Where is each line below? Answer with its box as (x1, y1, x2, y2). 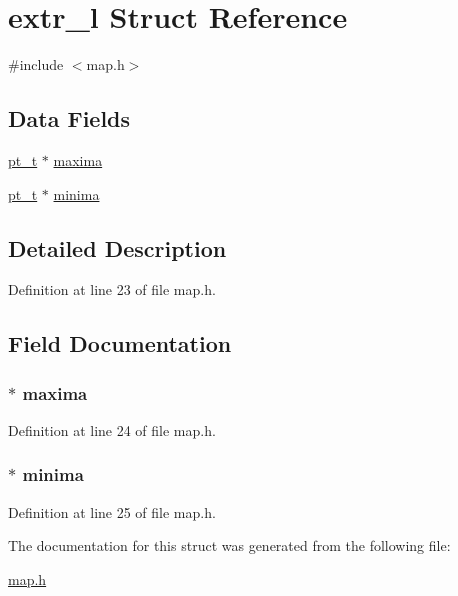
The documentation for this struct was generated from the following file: (8, 535, 451, 556)
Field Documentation (8, 328, 232, 359)
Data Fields (8, 103, 131, 134)
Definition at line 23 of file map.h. (8, 279, 216, 300)
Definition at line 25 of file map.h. (8, 501, 216, 522)
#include (8, 54, 64, 75)
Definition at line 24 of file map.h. (8, 419, 216, 440)
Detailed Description (8, 232, 227, 263)
